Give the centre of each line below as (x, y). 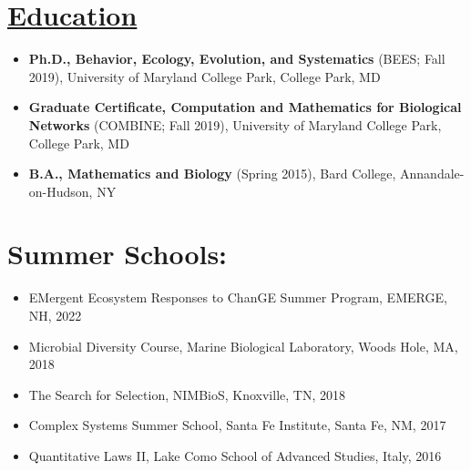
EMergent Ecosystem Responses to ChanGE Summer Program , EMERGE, (238, 297)
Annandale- (432, 174)
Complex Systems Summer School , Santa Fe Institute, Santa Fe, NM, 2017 (237, 425)
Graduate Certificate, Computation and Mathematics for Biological (245, 107)
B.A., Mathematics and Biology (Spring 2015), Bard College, (212, 174)
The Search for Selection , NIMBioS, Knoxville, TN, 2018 (187, 394)
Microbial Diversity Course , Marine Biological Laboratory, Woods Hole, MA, (243, 346)
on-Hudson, (61, 191)
